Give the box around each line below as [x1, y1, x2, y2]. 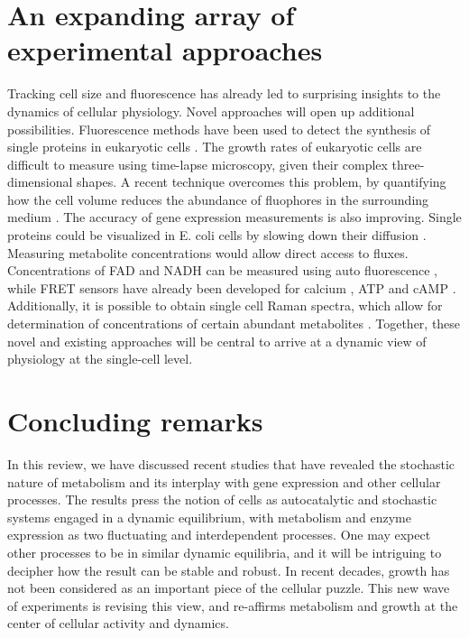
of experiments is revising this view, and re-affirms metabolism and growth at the [7, 596, 458, 615]
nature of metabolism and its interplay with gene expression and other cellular [7, 472, 441, 491]
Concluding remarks [7, 402, 263, 439]
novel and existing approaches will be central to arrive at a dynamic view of [7, 331, 427, 350]
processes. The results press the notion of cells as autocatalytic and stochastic [7, 490, 437, 509]
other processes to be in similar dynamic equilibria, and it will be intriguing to [7, 542, 442, 561]
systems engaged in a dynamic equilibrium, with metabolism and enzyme [7, 507, 411, 526]
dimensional [7, 172, 73, 191]
